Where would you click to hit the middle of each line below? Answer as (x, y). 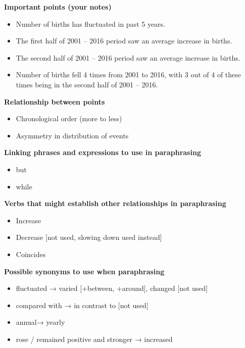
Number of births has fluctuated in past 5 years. (91, 23)
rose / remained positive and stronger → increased (94, 339)
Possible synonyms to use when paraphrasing (84, 271)
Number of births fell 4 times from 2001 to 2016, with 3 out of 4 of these (129, 74)
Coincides (31, 254)
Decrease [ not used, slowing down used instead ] (89, 237)
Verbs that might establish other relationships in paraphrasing (115, 203)
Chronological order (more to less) (69, 118)
